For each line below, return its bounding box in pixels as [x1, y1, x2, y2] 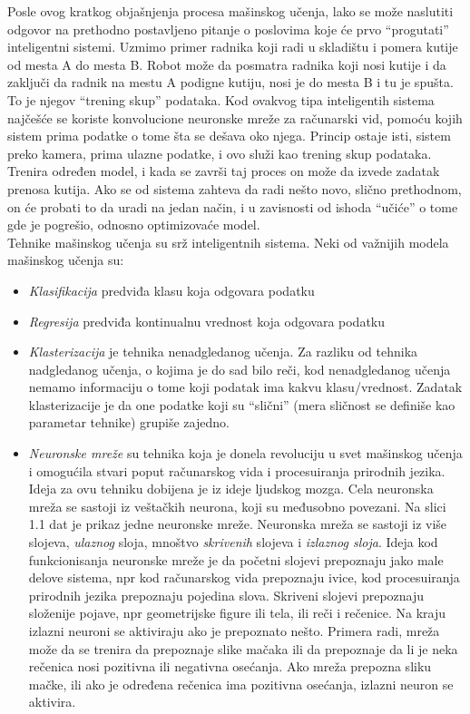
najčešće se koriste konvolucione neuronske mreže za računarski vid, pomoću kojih [7, 108, 463, 127]
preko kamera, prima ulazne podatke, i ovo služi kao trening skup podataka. [7, 143, 432, 162]
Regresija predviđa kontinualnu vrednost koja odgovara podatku [28, 311, 386, 330]
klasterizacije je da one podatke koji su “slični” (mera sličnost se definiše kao [28, 395, 455, 414]
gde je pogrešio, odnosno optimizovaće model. [7, 215, 260, 234]
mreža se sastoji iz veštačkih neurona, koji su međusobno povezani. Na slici [28, 496, 446, 515]
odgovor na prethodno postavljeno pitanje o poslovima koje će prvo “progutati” [7, 19, 449, 38]
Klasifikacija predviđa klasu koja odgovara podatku [28, 280, 315, 299]
